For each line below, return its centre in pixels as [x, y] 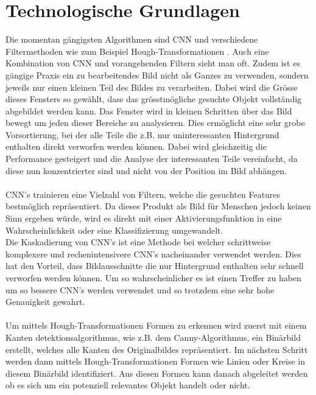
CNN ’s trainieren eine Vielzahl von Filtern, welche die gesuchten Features [143, 194]
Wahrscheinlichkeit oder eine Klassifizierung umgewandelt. [114, 230]
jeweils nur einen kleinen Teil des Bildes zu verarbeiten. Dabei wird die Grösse [152, 87]
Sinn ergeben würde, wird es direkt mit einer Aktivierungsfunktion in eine [144, 218]
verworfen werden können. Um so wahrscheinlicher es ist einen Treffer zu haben [153, 278]
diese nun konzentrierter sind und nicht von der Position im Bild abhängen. [146, 170]
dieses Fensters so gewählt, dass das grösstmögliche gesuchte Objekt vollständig [154, 99]
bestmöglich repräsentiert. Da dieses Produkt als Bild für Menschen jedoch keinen [158, 206]
